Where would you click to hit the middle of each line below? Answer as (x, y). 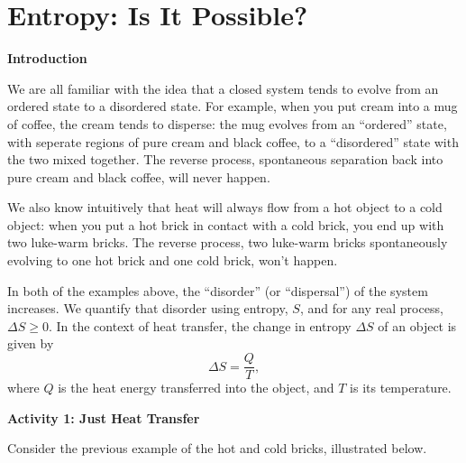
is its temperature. (401, 388)
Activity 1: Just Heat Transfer (104, 417)
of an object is (417, 325)
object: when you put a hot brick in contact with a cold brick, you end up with (226, 224)
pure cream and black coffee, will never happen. (139, 176)
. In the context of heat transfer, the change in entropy (200, 325)
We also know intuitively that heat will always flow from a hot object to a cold (225, 207)
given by (31, 343)
